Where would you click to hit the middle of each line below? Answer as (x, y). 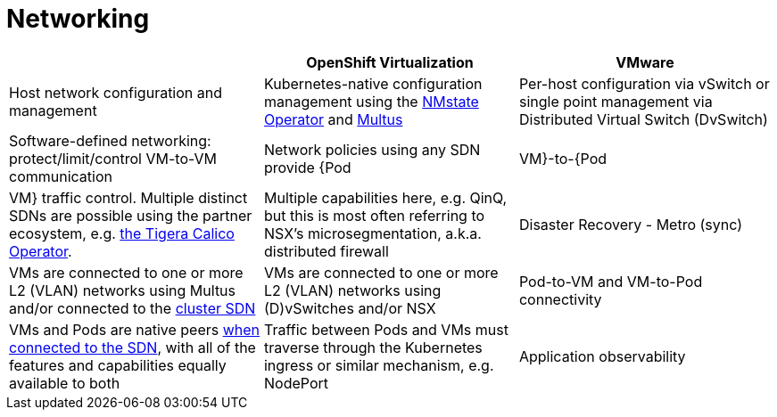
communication (61, 176)
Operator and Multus (333, 119)
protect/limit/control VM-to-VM (113, 158)
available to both (65, 383)
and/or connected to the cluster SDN (132, 308)
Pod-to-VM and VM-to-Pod (611, 281)
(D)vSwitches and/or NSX (350, 308)
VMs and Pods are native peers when (135, 329)
